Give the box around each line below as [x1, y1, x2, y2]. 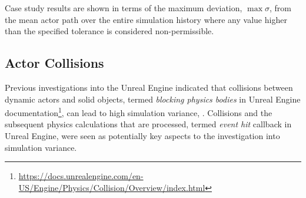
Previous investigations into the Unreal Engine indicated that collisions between [5, 81, 293, 93]
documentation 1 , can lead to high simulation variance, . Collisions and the [5, 105, 272, 118]
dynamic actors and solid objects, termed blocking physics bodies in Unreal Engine [5, 93, 301, 105]
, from [269, 2, 291, 14]
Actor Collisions [5, 54, 104, 72]
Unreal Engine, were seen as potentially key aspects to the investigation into [5, 130, 280, 142]
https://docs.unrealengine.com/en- [18, 170, 144, 182]
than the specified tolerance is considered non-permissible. [5, 25, 214, 37]
